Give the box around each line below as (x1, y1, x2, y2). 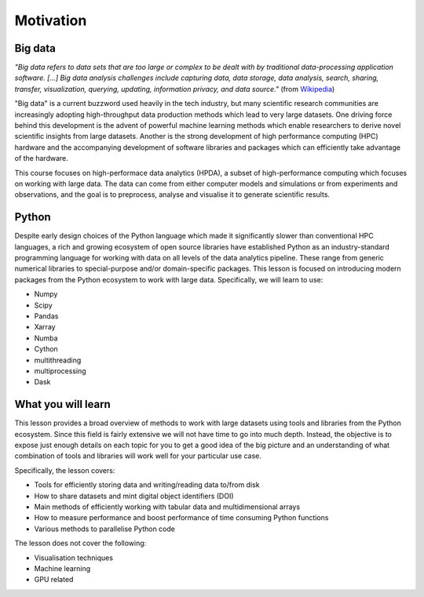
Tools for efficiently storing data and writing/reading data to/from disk (34, 480, 260, 490)
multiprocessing (34, 366, 86, 376)
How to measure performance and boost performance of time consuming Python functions (34, 513, 329, 522)
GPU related (34, 575, 74, 584)
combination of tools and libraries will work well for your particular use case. (14, 451, 262, 460)
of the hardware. (14, 154, 68, 163)
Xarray (34, 322, 56, 332)
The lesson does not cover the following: (14, 538, 147, 548)
